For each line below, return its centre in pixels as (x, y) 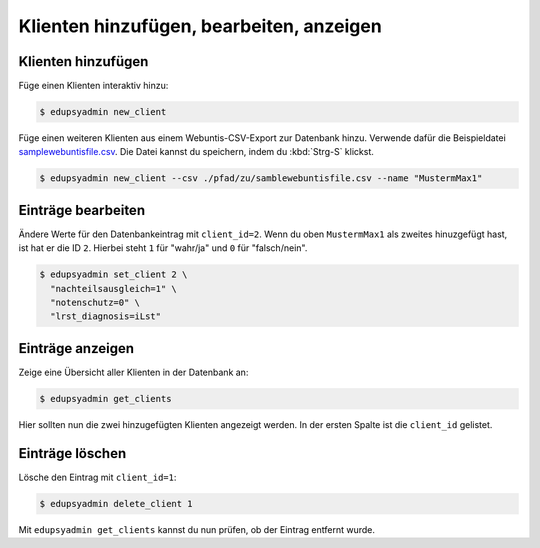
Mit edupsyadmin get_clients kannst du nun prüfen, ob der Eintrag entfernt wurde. (196, 529)
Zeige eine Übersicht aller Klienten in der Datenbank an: (133, 372)
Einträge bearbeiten (81, 210)
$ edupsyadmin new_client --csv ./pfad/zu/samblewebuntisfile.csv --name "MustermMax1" (261, 178)
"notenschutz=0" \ (95, 303)
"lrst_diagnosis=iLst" (106, 316)
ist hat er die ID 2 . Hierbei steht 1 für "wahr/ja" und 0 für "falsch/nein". (163, 248)
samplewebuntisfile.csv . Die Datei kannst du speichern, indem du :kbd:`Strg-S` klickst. (196, 152)
